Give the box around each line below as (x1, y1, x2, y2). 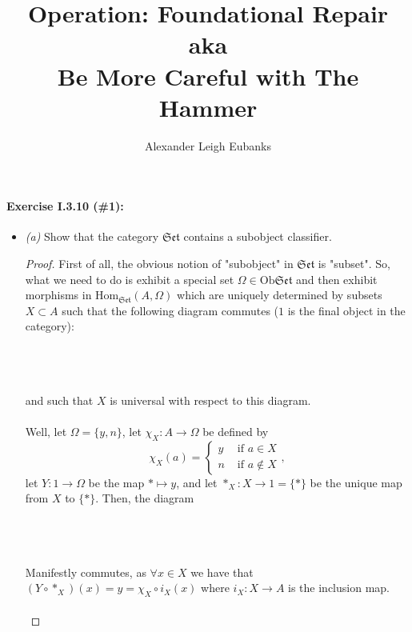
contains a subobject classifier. (183, 228, 332, 245)
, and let (176, 474, 218, 490)
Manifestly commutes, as (25, 563, 146, 580)
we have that (190, 563, 254, 580)
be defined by (202, 423, 269, 440)
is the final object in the (287, 302, 406, 318)
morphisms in (25, 286, 92, 303)
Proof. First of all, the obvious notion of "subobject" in (25, 255, 294, 272)
